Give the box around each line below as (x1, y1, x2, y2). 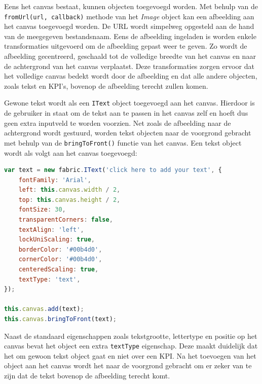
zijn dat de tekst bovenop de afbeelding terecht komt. (4, 370, 170, 381)
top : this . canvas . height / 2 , (18, 196, 121, 203)
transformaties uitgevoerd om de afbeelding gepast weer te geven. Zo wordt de (4, 41, 247, 51)
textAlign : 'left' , (18, 226, 84, 233)
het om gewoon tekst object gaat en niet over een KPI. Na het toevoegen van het (4, 350, 256, 361)
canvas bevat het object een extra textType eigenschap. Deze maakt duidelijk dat (4, 340, 258, 351)
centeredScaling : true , (18, 266, 99, 273)
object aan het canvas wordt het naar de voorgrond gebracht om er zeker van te (4, 360, 252, 371)
